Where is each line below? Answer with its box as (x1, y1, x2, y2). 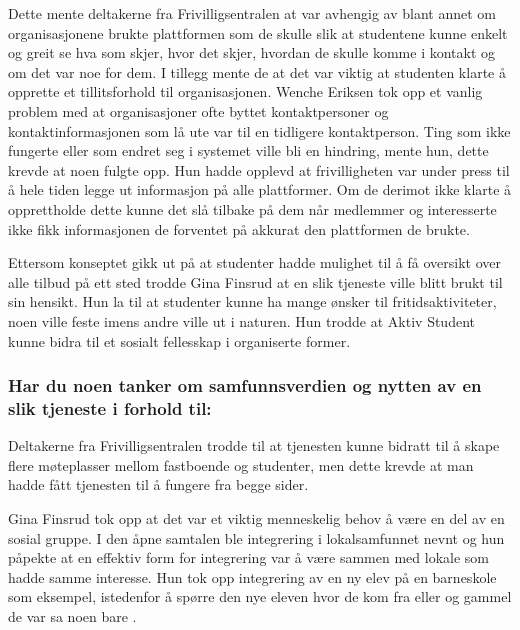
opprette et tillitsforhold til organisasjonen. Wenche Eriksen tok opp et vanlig (8, 81, 483, 102)
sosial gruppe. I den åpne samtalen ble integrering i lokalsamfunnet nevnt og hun (8, 527, 505, 548)
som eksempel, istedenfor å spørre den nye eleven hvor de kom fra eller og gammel (8, 586, 512, 607)
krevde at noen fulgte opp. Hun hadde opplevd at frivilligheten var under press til (8, 159, 510, 180)
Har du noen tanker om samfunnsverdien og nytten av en (8, 373, 482, 398)
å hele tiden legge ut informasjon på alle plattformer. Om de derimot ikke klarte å (8, 179, 512, 200)
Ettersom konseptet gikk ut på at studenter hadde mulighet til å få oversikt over (8, 252, 501, 273)
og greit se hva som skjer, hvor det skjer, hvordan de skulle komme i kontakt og (8, 42, 496, 63)
